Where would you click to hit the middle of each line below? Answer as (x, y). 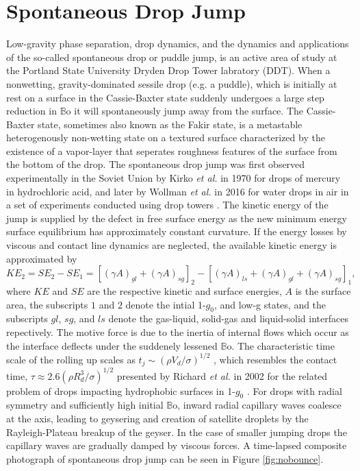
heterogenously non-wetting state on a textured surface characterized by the (166, 137)
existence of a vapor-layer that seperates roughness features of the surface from (172, 150)
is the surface (323, 291)
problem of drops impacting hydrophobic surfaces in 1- (121, 390)
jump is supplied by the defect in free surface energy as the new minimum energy (177, 218)
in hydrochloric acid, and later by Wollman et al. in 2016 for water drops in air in (178, 191)
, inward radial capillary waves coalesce (259, 405)
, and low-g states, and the (270, 304)
